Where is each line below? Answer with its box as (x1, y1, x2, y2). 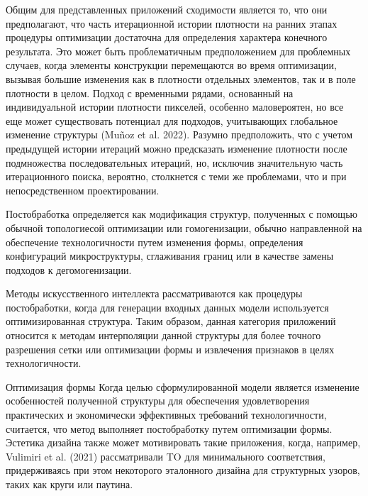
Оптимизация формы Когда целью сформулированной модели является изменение (6, 379, 359, 394)
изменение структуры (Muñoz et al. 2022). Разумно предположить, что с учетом (6, 127, 353, 142)
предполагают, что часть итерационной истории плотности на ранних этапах (6, 16, 338, 31)
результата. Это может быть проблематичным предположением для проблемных (6, 43, 351, 58)
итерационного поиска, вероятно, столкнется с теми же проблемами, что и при (6, 169, 347, 184)
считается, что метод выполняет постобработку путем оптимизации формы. (6, 421, 333, 436)
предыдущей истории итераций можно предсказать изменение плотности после (6, 140, 347, 155)
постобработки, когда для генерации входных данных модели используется (6, 299, 329, 314)
